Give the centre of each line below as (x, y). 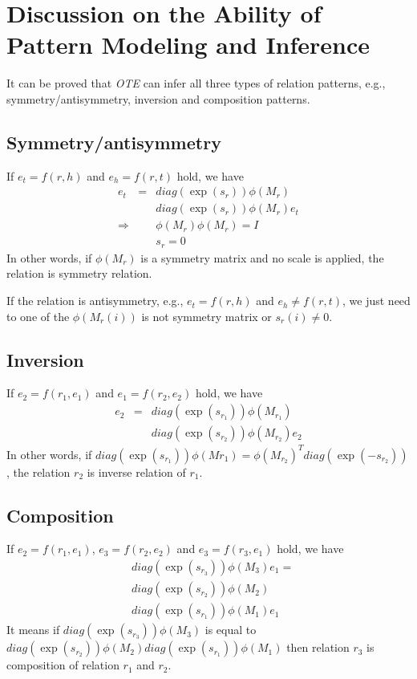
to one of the (38, 316)
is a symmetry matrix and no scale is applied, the (262, 257)
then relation (318, 647)
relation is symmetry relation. (79, 273)
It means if (33, 630)
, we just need (377, 301)
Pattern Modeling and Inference (188, 45)
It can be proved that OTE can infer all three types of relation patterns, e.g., (196, 83)
